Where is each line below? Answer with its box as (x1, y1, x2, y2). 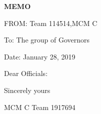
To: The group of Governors (4, 34, 90, 45)
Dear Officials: (4, 68, 48, 78)
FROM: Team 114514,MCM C (4, 17, 97, 28)
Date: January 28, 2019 (4, 51, 75, 61)
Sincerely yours (4, 84, 50, 95)
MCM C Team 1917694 (4, 101, 75, 112)
